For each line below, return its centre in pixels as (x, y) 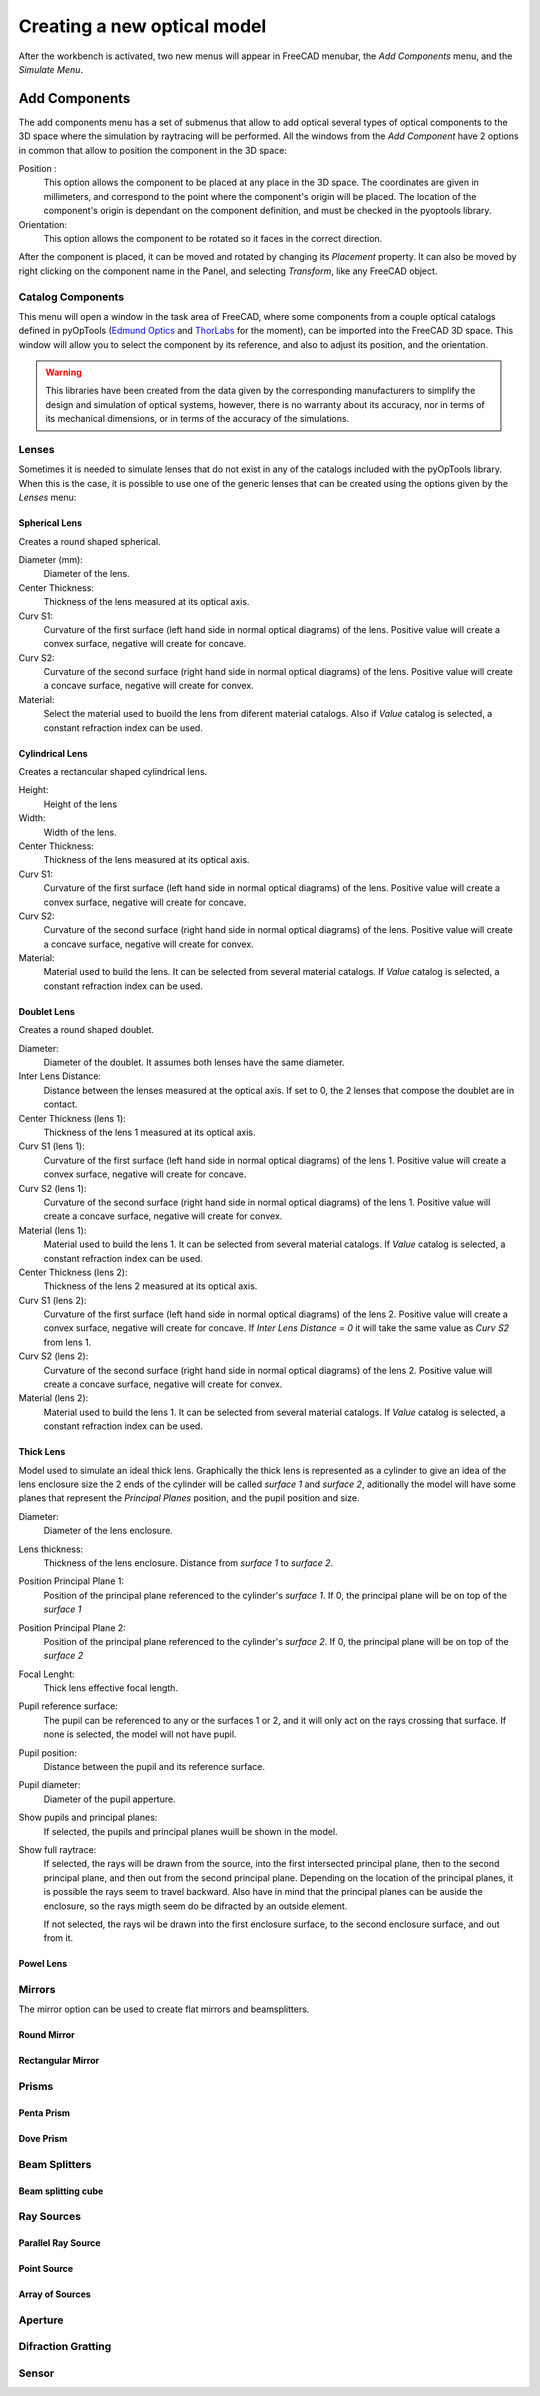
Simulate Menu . (51, 69)
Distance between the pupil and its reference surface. (154, 1767)
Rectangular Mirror (59, 2061)
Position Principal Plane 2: (72, 1627)
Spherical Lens (50, 523)
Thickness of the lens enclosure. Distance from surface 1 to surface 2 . (188, 1562)
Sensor (36, 2373)
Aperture (41, 2320)
